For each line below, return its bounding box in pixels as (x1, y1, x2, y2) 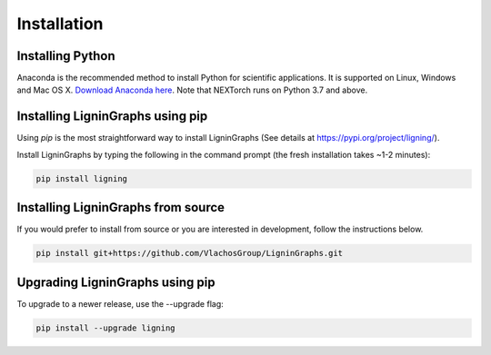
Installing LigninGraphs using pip (16, 109, 208, 124)
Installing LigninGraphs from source (16, 200, 225, 215)
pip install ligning (35, 173, 127, 183)
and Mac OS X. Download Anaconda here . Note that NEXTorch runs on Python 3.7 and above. (16, 84, 368, 95)
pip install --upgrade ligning (35, 322, 176, 333)
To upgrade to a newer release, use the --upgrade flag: (16, 298, 225, 309)
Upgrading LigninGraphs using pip (16, 274, 215, 290)
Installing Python (16, 48, 115, 64)
